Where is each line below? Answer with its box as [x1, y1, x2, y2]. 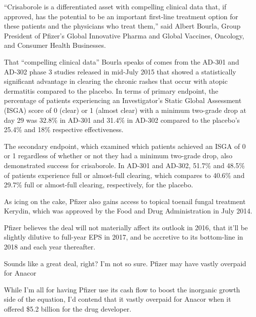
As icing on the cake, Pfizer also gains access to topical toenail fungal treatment [4, 196, 246, 206]
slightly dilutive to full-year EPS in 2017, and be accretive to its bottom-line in [4, 232, 243, 242]
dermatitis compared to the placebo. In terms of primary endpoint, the [4, 85, 219, 96]
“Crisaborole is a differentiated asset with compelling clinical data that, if [4, 1, 226, 11]
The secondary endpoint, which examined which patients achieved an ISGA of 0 [4, 141, 246, 151]
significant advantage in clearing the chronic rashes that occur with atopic [4, 76, 228, 86]
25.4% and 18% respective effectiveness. [4, 124, 124, 135]
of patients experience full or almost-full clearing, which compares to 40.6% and [4, 170, 245, 180]
